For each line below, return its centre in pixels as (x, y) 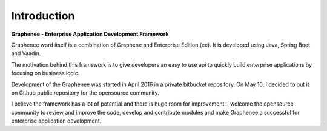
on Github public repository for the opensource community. (85, 92)
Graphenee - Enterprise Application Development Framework (90, 34)
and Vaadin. (26, 53)
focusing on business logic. (45, 73)
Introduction (43, 16)
